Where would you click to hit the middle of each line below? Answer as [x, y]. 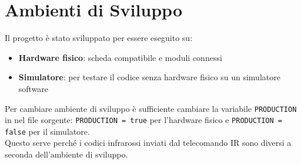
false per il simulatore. [47, 131]
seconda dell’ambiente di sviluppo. [66, 154]
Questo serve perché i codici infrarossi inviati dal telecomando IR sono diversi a [148, 143]
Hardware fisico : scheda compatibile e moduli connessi [120, 57]
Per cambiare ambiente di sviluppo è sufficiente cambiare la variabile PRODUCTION [151, 108]
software [34, 88]
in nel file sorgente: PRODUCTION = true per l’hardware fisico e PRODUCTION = [143, 120]
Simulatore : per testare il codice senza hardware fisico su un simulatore [149, 77]
